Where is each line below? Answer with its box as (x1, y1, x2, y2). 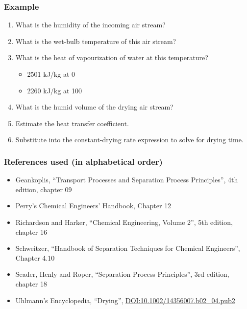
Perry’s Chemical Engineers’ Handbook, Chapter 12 (15, 200, 172, 211)
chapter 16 (15, 226, 48, 237)
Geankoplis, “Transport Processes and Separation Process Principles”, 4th (15, 175, 238, 185)
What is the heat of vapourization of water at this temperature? (15, 52, 208, 63)
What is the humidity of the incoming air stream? (15, 20, 166, 30)
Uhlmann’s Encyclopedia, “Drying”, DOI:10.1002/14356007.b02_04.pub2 (15, 295, 235, 305)
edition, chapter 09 (15, 184, 72, 194)
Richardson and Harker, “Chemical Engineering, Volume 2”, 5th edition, (15, 217, 233, 227)
